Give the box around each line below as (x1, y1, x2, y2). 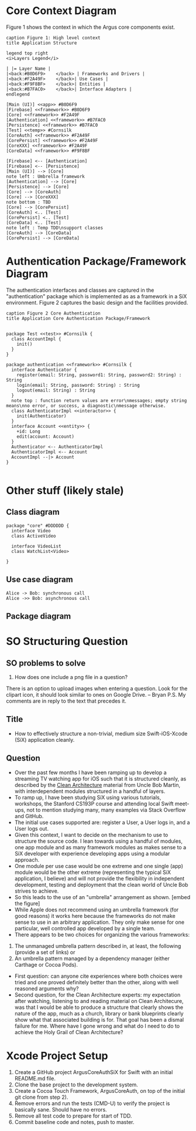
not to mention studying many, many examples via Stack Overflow (26, 806, 186, 813)
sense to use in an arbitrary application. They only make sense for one (14, 919, 185, 926)
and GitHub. (14, 812, 44, 819)
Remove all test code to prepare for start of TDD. (14, 1112, 132, 1119)
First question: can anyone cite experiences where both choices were (14, 973, 183, 980)
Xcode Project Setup (6, 1049, 108, 1062)
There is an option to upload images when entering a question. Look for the (6, 685, 188, 692)
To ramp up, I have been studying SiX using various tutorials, (14, 794, 161, 801)
